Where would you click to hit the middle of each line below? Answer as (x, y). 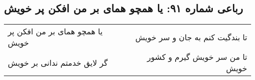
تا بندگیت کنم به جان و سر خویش (191, 37)
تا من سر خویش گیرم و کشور (197, 57)
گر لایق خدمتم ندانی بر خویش (58, 62)
